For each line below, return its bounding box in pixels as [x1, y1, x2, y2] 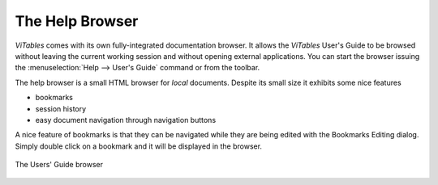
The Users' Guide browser [15, 160, 103, 170]
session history [35, 103, 87, 113]
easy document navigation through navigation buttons [35, 115, 217, 124]
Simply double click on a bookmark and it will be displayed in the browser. [15, 141, 263, 151]
